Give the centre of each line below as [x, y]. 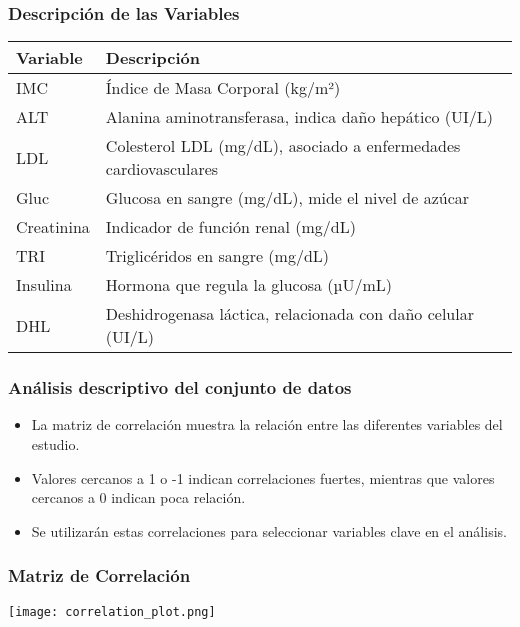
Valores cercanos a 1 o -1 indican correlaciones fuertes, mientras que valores [263, 477]
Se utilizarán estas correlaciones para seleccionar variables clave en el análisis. [269, 530]
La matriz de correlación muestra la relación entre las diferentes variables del [267, 424]
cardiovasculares [162, 169]
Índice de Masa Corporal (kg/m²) [223, 88]
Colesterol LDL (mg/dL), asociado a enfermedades [283, 146]
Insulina [44, 285]
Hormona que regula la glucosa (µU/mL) [249, 285]
